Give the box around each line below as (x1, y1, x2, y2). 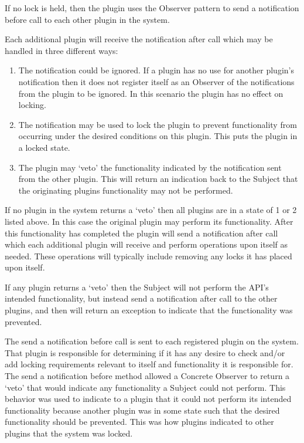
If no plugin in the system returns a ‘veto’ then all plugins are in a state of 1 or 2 (5, 204, 297, 216)
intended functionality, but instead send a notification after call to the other (5, 292, 278, 305)
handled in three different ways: (5, 44, 118, 56)
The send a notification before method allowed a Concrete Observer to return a (5, 370, 290, 382)
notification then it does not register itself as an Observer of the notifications (18, 75, 295, 87)
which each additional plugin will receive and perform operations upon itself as (5, 238, 288, 251)
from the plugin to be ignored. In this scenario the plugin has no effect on (18, 87, 283, 99)
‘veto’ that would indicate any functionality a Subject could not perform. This (5, 381, 286, 393)
